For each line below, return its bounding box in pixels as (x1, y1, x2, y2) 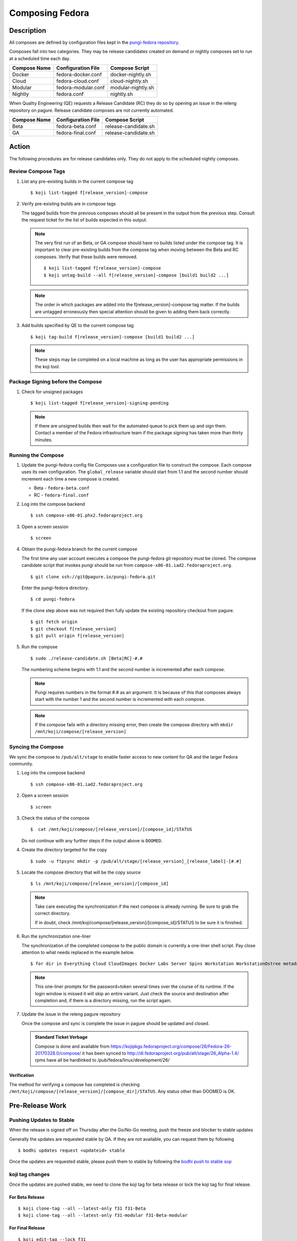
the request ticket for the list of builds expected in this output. (21, 217, 148, 223)
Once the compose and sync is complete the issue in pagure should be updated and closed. (21, 1020, 210, 1026)
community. (9, 761, 33, 767)
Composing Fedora (9, 7, 89, 18)
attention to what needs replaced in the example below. (21, 950, 135, 956)
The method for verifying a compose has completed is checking (9, 1081, 140, 1087)
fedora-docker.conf (56, 71, 102, 78)
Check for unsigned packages (21, 389, 83, 395)
